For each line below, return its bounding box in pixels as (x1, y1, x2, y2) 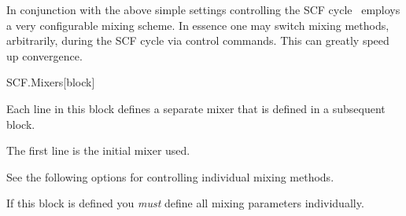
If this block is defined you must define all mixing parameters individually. (6, 195, 364, 211)
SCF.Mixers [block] (6, 74, 95, 90)
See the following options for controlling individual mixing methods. (6, 168, 334, 185)
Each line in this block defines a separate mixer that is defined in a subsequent (6, 100, 386, 116)
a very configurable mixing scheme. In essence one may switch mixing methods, (6, 16, 389, 33)
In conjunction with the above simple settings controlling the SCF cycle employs (6, 2, 400, 17)
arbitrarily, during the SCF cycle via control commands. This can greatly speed (6, 32, 389, 49)
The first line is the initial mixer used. (6, 142, 190, 159)
